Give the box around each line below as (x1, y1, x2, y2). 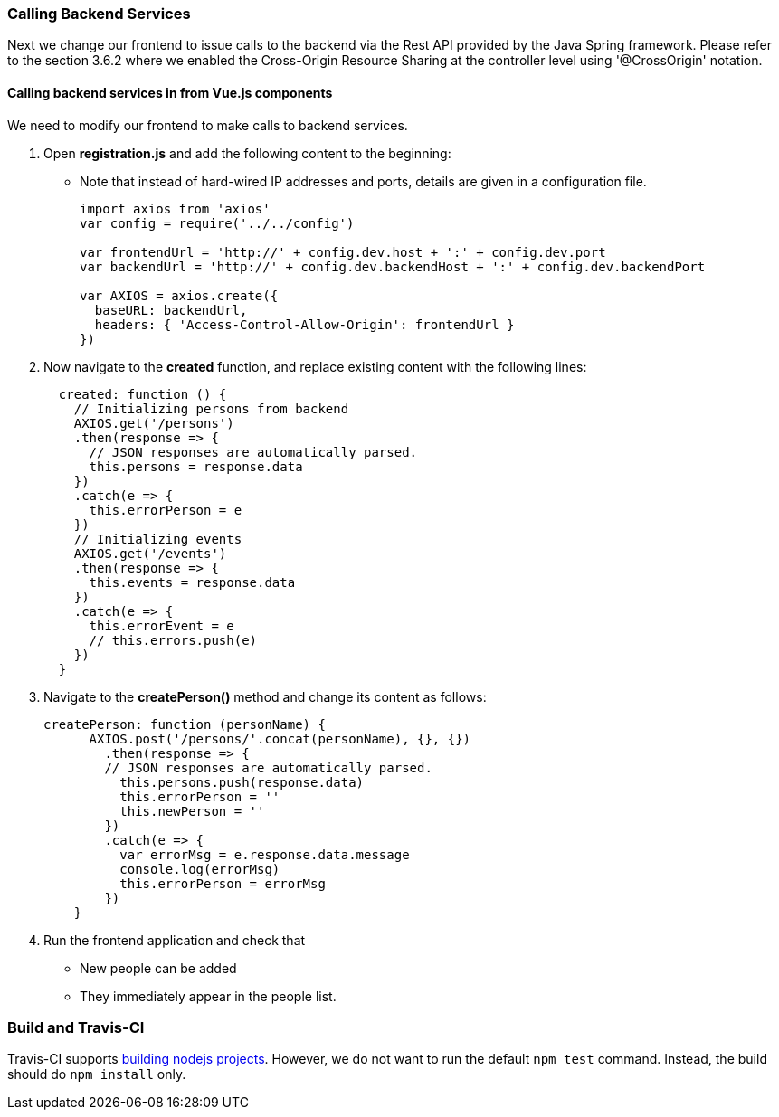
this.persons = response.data (89, 459, 303, 474)
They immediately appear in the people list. (80, 988, 337, 1004)
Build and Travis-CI (7, 1018, 145, 1037)
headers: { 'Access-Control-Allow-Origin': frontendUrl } (94, 317, 515, 332)
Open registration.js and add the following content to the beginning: (43, 145, 451, 161)
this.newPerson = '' (119, 803, 265, 819)
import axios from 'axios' (80, 201, 271, 216)
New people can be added (80, 960, 237, 976)
